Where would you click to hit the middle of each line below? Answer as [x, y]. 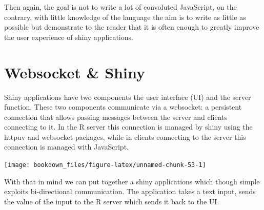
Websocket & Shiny [75, 72]
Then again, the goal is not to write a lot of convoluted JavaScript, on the [120, 7]
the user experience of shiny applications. [69, 37]
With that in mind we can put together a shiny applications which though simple [132, 181]
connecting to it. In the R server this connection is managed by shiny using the [128, 127]
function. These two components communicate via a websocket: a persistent [123, 107]
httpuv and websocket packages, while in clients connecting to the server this [125, 136]
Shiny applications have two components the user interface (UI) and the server [128, 97]
